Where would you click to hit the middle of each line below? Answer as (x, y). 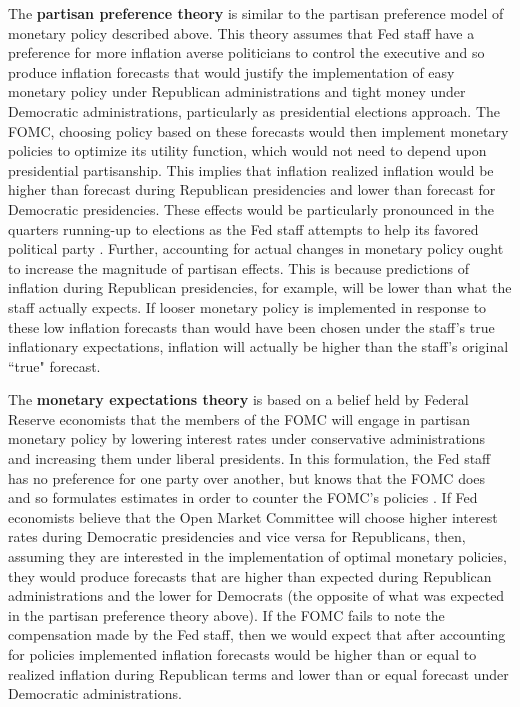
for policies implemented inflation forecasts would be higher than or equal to (242, 654)
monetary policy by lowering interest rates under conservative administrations (247, 438)
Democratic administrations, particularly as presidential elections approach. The (254, 110)
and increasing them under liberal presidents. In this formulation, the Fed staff (249, 458)
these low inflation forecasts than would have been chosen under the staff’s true (251, 326)
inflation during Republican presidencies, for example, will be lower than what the (260, 287)
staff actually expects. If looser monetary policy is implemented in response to (247, 306)
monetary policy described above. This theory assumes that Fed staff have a (241, 32)
